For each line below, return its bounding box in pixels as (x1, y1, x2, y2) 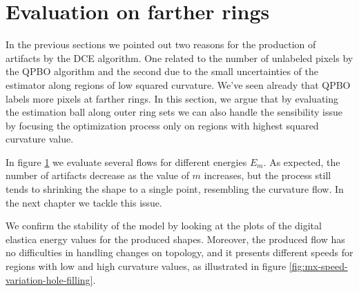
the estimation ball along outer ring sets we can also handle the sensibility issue (6, 105, 342, 119)
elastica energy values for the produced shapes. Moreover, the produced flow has (6, 231, 345, 246)
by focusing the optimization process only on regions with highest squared (6, 118, 319, 132)
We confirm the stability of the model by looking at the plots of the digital (6, 218, 322, 233)
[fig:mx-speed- (289, 259, 348, 273)
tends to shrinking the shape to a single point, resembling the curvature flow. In (6, 182, 344, 196)
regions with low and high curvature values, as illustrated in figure (6, 259, 287, 273)
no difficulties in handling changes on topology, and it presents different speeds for (6, 245, 353, 260)
